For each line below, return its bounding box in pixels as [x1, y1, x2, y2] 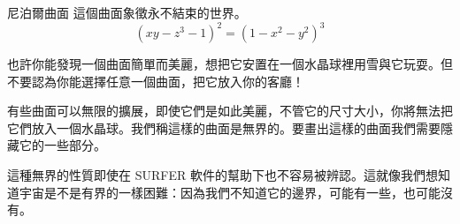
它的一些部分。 [19, 136, 106, 154]
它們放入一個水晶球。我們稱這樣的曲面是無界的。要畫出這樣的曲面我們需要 [7, 118, 441, 137]
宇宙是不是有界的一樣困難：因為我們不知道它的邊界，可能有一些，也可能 [19, 183, 441, 201]
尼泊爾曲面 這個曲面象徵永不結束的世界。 [7, 4, 247, 21]
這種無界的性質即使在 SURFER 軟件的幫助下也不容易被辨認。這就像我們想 [7, 166, 438, 184]
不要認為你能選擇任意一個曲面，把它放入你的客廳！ [7, 71, 304, 90]
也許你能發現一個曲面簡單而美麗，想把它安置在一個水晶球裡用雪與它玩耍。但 [7, 55, 453, 73]
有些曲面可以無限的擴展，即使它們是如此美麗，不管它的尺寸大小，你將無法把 [7, 101, 453, 120]
